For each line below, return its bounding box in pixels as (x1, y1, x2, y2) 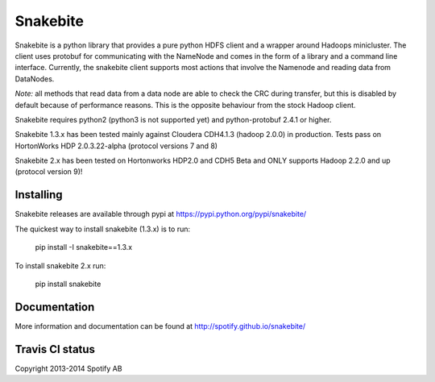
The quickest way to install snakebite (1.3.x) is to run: (14, 224, 191, 234)
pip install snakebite (35, 279, 101, 289)
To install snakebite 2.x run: (14, 260, 106, 270)
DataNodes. (14, 73, 55, 84)
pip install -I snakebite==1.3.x (35, 243, 133, 252)
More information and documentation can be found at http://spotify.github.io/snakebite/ (14, 321, 306, 330)
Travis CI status (14, 343, 96, 356)
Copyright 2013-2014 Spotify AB (14, 363, 122, 373)
